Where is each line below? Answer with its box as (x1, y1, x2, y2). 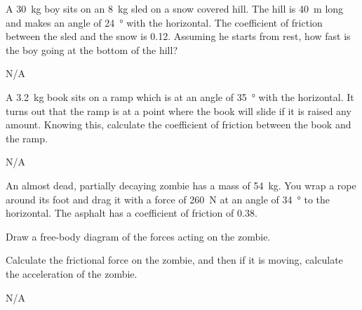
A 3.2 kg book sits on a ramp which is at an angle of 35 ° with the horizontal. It (6, 89, 354, 104)
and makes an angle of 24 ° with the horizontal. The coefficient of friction (6, 15, 323, 29)
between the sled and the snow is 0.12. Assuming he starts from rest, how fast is (6, 29, 351, 43)
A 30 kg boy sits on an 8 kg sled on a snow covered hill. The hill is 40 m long (6, 1, 344, 15)
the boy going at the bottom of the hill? (6, 42, 178, 57)
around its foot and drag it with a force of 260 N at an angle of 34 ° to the (6, 191, 330, 206)
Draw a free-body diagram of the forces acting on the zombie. (6, 229, 271, 243)
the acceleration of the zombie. (6, 266, 138, 281)
